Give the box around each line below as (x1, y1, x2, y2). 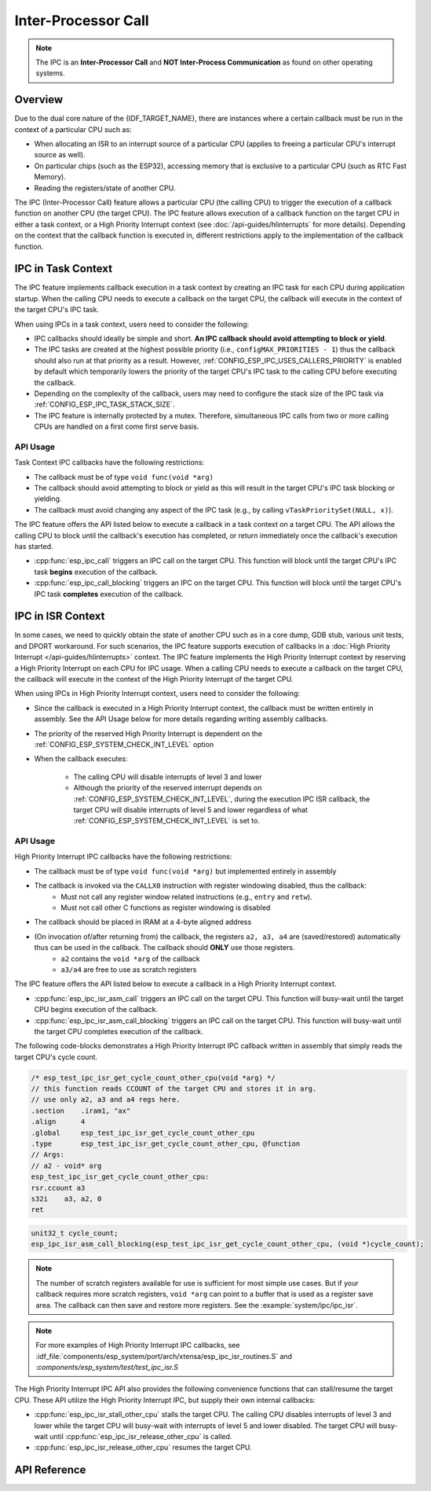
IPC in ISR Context (14, 609, 105, 623)
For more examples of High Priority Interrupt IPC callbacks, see (35, 1341, 240, 1350)
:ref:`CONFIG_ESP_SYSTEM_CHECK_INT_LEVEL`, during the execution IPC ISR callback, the (73, 794, 371, 804)
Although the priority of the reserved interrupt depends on (73, 783, 262, 793)
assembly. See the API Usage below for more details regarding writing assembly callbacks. (34, 714, 329, 723)
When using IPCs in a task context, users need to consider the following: (14, 319, 250, 329)
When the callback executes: (34, 754, 129, 764)
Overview (14, 93, 64, 106)
